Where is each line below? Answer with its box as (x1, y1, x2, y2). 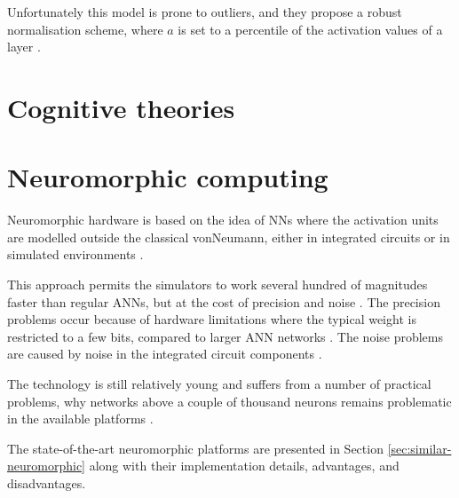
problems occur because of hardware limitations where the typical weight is (7, 310, 416, 328)
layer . (7, 37, 41, 56)
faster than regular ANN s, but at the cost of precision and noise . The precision (7, 292, 440, 311)
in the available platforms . (7, 409, 154, 428)
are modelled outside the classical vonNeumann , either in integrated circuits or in (7, 227, 450, 246)
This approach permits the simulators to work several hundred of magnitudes (7, 275, 428, 294)
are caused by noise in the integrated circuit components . (7, 344, 322, 363)
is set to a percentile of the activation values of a (178, 20, 443, 38)
